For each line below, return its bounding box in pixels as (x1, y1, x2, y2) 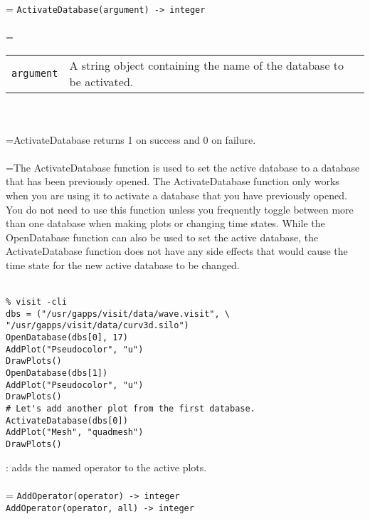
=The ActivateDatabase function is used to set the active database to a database (6, 159, 360, 174)
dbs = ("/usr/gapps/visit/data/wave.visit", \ (6, 308, 230, 319)
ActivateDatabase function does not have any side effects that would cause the (6, 243, 348, 258)
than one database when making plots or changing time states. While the (6, 216, 325, 231)
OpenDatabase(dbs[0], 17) (6, 332, 128, 343)
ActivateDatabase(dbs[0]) (6, 415, 128, 426)
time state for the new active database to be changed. (6, 257, 240, 272)
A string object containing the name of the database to (69, 57, 344, 74)
